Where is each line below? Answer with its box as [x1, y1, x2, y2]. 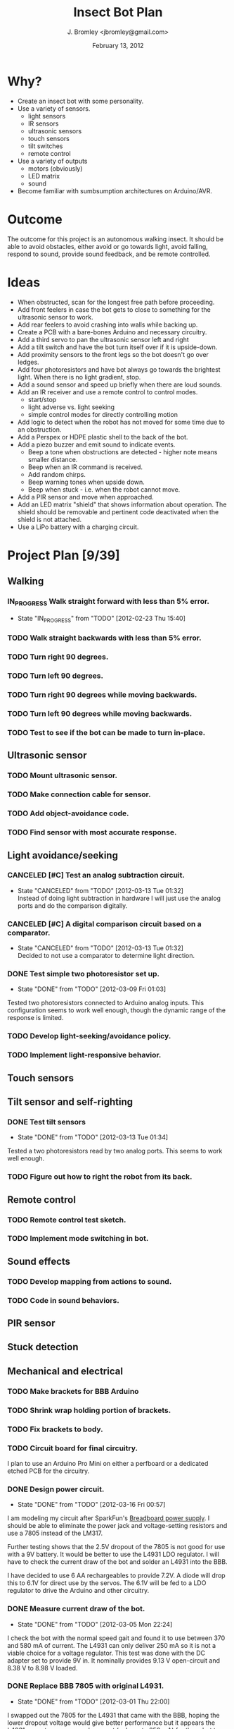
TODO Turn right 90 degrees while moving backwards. [7, 690, 197, 700]
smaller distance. [27, 455, 78, 463]
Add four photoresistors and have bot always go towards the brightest [17, 365, 221, 374]
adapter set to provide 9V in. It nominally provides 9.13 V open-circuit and [7, 1656, 220, 1665]
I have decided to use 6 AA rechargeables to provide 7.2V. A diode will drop [7, 1571, 226, 1580]
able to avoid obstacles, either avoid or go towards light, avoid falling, [7, 242, 209, 250]
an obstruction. [17, 425, 62, 434]
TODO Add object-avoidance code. [7, 808, 129, 818]
